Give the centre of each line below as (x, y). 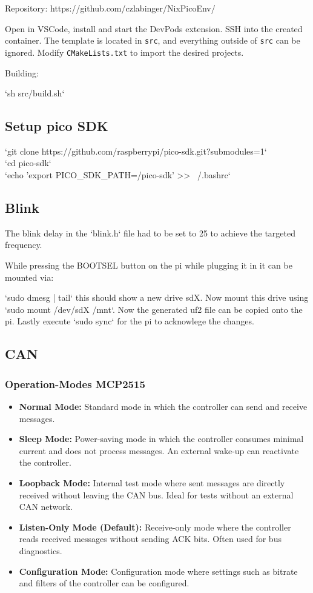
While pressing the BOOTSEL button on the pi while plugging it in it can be (149, 265)
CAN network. (46, 507)
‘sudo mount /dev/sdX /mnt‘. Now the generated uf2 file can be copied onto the (154, 309)
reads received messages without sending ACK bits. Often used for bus (150, 539)
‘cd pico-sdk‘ (28, 163)
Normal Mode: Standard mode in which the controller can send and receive (163, 407)
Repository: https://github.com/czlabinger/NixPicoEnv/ (110, 8)
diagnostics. (41, 550)
